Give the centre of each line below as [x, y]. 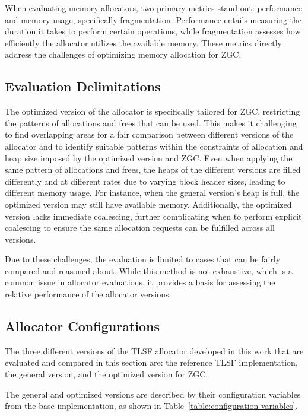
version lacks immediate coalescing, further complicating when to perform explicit [153, 216]
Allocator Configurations [82, 326]
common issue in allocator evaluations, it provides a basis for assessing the [140, 282]
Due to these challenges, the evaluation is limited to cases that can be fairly [143, 259]
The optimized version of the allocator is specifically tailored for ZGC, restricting [153, 111]
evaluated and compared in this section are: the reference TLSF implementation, [151, 362]
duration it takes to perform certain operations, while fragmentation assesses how [153, 31]
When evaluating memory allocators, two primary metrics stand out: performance [154, 8]
